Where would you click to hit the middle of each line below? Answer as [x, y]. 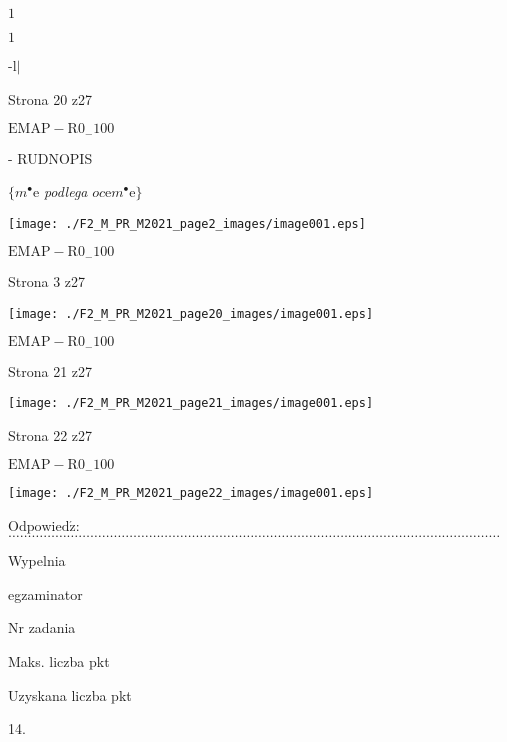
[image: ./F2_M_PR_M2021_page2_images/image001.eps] [187, 223]
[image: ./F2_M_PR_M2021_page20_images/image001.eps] [191, 313]
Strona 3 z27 [47, 280]
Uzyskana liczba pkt [70, 694]
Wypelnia [37, 560]
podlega [65, 191]
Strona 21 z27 [50, 370]
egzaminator [45, 593]
